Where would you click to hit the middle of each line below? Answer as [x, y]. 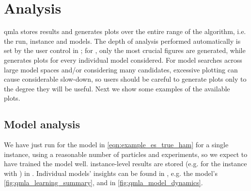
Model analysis [42, 124]
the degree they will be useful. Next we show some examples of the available [117, 88]
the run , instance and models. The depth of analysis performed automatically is [122, 41]
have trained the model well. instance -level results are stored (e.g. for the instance [125, 164]
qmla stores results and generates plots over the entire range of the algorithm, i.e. [125, 31]
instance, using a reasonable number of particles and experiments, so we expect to [126, 154]
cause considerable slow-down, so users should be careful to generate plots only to [125, 79]
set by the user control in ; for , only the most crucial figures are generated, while [125, 50]
